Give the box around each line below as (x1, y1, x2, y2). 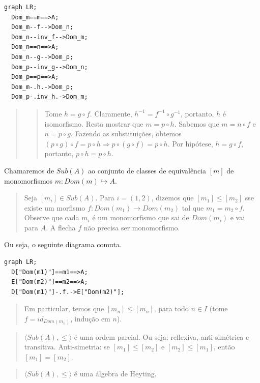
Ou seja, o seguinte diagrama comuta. (4, 239, 122, 250)
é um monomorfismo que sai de (92, 212, 189, 223)
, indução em (70, 313, 110, 324)
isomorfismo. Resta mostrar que (44, 118, 143, 129)
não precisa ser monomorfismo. (83, 222, 180, 232)
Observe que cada (24, 212, 79, 223)
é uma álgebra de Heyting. (74, 368, 157, 379)
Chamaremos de (4, 165, 54, 175)
